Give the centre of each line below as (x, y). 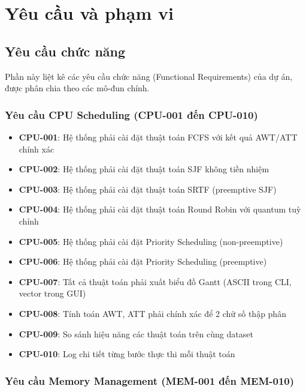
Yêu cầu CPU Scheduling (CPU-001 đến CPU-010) (131, 114)
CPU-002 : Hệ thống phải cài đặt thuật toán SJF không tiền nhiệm (144, 169)
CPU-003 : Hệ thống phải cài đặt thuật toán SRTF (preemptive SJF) (148, 189)
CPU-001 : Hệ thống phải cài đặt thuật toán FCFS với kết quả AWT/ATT (158, 137)
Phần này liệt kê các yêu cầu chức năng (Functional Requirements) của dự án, (149, 76)
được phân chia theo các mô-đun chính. (77, 88)
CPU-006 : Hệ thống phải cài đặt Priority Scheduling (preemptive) (143, 261)
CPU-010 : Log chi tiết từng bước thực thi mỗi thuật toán (127, 354)
